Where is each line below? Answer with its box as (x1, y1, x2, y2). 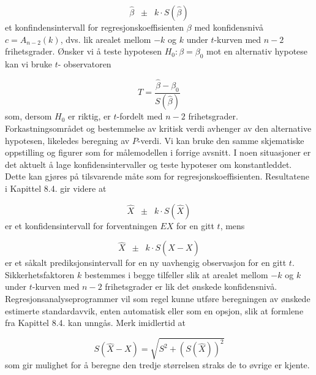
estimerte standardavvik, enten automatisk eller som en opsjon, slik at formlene (5, 304, 304, 317)
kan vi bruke (5, 57, 53, 70)
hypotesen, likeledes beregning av (5, 134, 130, 146)
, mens (220, 219, 245, 232)
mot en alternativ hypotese (206, 45, 308, 58)
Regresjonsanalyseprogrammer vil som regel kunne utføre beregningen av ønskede (5, 292, 310, 305)
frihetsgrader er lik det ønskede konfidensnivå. (105, 280, 277, 293)
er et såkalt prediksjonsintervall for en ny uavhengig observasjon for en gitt (5, 256, 287, 269)
